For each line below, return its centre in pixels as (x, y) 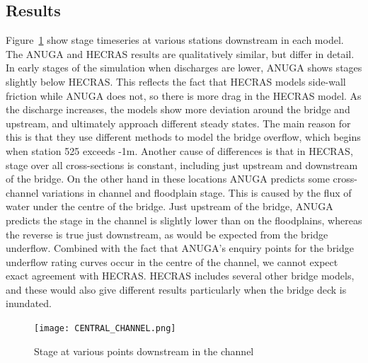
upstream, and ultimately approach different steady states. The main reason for (178, 123)
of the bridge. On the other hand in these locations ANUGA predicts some (168, 179)
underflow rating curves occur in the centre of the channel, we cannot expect (172, 261)
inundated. (29, 303)
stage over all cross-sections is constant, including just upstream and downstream (182, 165)
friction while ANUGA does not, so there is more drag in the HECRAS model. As (184, 95)
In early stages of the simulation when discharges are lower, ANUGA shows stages (184, 68)
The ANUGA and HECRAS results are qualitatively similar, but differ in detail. (180, 53)
